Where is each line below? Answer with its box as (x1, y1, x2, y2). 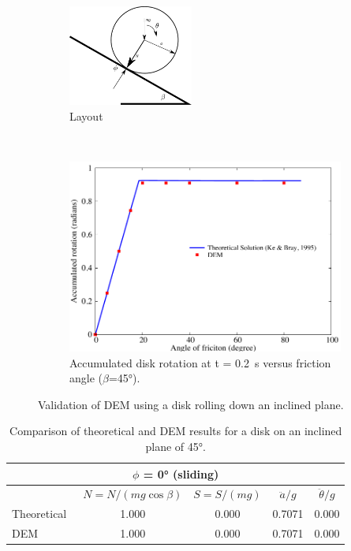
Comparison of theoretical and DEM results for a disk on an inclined (9, 423, 342, 439)
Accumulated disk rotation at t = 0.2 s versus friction (69, 354, 331, 370)
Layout (69, 108, 103, 125)
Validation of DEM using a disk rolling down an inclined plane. (38, 396, 344, 412)
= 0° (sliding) (143, 465, 219, 482)
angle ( (69, 370, 103, 386)
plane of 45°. (145, 438, 206, 455)
